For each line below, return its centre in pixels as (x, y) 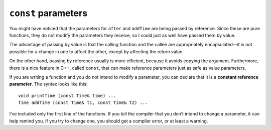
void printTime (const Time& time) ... (67, 96)
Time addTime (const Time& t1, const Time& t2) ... (83, 103)
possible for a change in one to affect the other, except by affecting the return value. (97, 51)
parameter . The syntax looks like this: (48, 84)
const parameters (48, 13)
